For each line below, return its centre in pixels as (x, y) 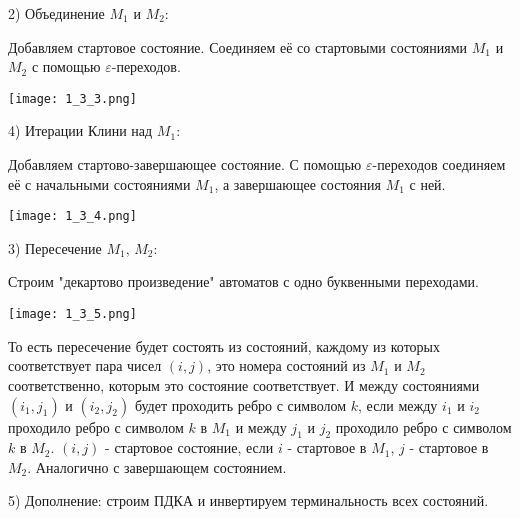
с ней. (427, 183)
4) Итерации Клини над (80, 130)
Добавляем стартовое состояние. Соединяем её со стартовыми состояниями (238, 46)
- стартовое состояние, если (189, 447)
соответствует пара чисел (85, 365)
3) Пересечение (55, 247)
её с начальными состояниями (99, 183)
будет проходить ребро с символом (240, 404)
